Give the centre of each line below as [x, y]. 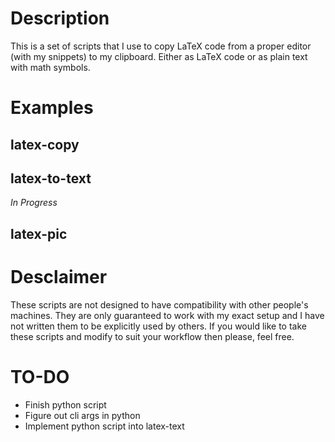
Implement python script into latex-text [104, 426]
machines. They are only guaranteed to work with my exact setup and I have [167, 315]
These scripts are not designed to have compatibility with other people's [159, 304]
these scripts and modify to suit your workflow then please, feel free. [152, 336]
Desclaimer [59, 276]
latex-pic [39, 233]
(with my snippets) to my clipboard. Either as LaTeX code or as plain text [159, 56]
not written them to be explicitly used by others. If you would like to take [158, 326]
